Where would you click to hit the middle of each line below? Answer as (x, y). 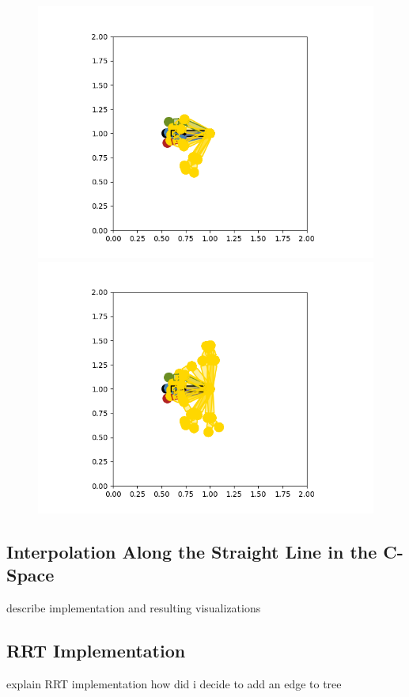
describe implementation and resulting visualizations (134, 607)
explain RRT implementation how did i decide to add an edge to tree (174, 683)
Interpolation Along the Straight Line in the (192, 551)
